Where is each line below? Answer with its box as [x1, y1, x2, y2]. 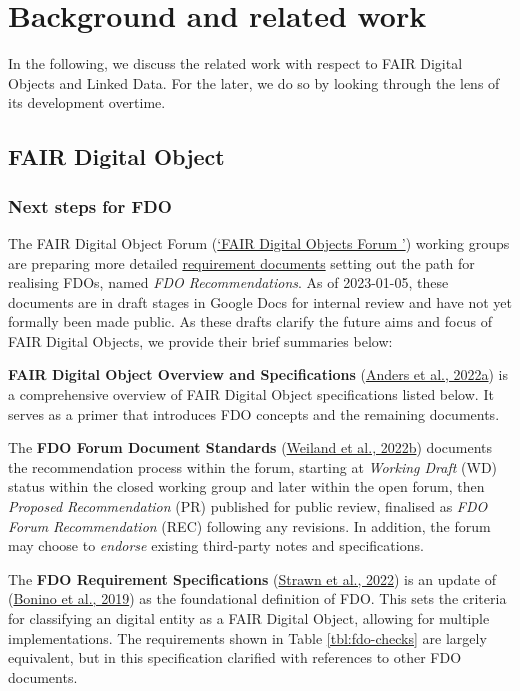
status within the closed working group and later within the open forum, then [8, 476, 485, 497]
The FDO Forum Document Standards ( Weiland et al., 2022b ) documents [8, 437, 493, 458]
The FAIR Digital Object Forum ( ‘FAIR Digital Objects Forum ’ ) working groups [8, 232, 510, 253]
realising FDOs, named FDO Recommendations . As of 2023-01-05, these [8, 272, 449, 293]
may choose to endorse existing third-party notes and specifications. [8, 535, 424, 556]
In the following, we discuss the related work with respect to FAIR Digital [8, 53, 463, 74]
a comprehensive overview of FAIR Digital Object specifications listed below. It [8, 384, 494, 405]
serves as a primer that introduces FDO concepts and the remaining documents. [8, 403, 500, 424]
